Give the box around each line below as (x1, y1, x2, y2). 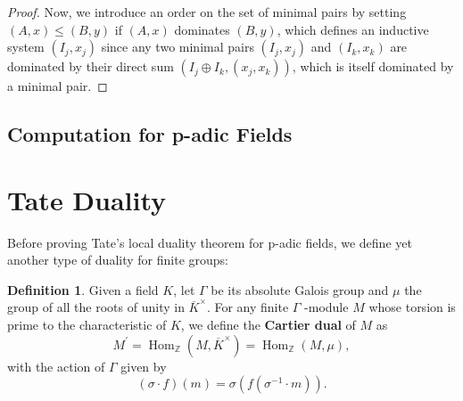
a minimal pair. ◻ (7, 77, 108, 95)
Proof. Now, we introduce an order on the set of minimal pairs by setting (7, 3, 407, 20)
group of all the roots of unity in (7, 298, 185, 316)
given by (120, 356, 167, 375)
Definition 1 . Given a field (7, 280, 159, 299)
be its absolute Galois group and (211, 280, 389, 299)
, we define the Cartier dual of (180, 315, 356, 334)
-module (304, 298, 349, 316)
